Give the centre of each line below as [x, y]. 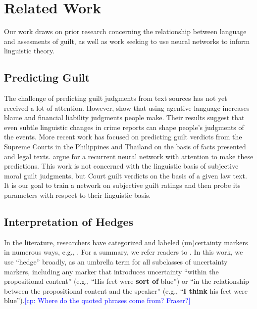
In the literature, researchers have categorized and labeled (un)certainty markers [126, 242]
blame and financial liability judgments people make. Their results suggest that [124, 117]
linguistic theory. [29, 51]
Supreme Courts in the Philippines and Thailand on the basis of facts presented [125, 147]
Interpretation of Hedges [69, 222]
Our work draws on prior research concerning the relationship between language [125, 31]
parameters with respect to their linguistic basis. [77, 195]
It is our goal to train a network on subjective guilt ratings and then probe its [122, 185]
